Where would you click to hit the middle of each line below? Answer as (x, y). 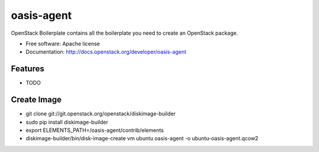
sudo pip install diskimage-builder (67, 122)
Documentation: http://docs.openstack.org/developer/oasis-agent (106, 52)
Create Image (36, 100)
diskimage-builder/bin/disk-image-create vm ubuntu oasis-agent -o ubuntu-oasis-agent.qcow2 (142, 138)
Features (27, 69)
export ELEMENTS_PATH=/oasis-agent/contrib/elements (95, 130)
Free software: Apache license (63, 44)
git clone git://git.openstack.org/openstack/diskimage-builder (101, 114)
